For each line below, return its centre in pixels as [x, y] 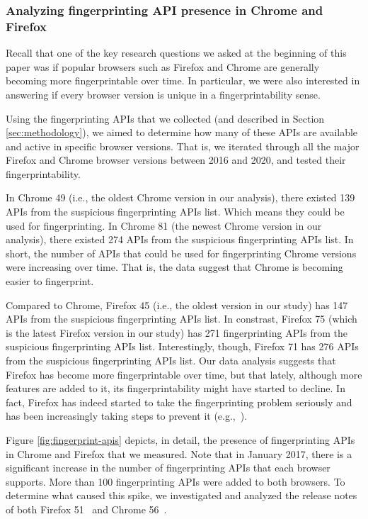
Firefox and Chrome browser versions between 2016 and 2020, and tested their [176, 160]
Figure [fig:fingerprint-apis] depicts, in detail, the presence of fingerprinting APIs [180, 439]
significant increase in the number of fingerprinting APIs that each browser [168, 468]
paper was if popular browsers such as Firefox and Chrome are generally [163, 66]
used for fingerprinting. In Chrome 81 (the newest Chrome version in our [164, 225]
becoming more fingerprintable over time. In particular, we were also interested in [183, 80]
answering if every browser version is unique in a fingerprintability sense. [163, 94]
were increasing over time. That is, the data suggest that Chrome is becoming [174, 267]
